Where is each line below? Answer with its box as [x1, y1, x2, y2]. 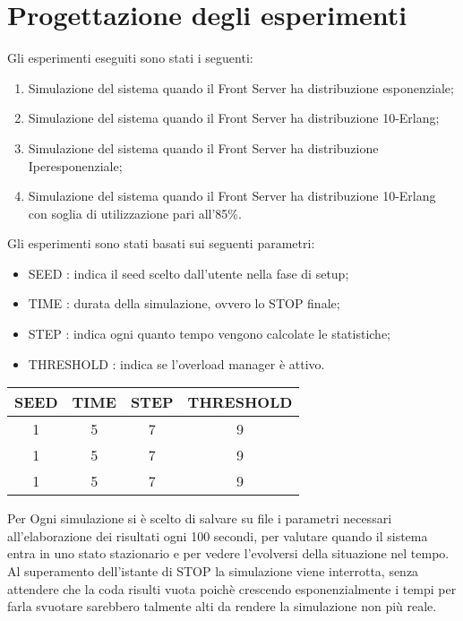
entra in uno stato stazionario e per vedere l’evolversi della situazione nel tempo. [7, 544, 450, 563]
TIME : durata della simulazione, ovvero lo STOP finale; [28, 294, 340, 313]
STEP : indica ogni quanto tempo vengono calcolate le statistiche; [28, 324, 391, 343]
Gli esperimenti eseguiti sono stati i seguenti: [7, 48, 253, 67]
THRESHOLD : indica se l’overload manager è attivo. [28, 354, 325, 373]
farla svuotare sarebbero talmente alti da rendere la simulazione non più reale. [7, 597, 437, 616]
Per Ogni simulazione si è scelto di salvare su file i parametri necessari [7, 509, 392, 528]
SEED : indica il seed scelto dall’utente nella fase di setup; [28, 263, 349, 282]
